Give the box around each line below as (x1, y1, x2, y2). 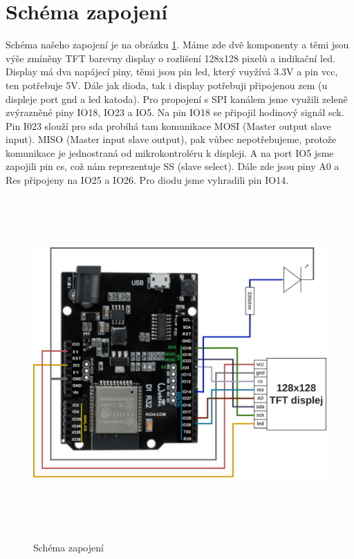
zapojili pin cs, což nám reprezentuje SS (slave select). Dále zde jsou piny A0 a (6, 159, 339, 173)
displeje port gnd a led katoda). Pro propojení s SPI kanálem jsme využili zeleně (6, 91, 348, 106)
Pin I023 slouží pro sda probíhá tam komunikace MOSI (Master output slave (6, 118, 331, 133)
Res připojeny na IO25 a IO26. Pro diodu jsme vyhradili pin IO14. (6, 173, 289, 187)
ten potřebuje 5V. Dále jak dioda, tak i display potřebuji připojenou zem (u (6, 77, 328, 92)
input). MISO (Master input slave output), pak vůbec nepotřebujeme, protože (6, 132, 337, 146)
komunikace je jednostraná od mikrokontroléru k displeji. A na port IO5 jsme (6, 145, 334, 160)
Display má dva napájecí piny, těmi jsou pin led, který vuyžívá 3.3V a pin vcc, (6, 64, 338, 79)
